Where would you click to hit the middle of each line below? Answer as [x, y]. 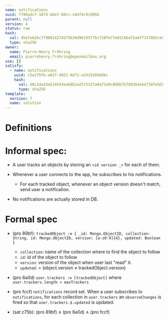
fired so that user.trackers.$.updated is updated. [63, 302]
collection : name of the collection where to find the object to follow [90, 252]
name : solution [25, 103]
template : [15, 94]
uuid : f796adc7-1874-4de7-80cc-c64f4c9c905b [52, 15]
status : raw [17, 29]
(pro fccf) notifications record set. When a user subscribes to [77, 292]
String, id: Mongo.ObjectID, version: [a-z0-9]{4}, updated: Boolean [86, 238]
